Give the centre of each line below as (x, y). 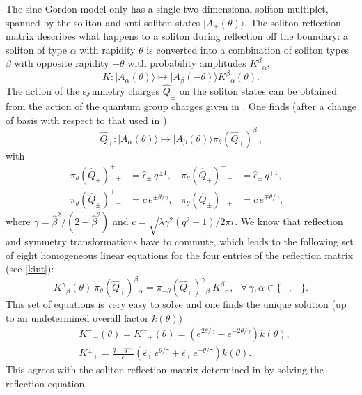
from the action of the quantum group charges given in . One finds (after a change (181, 106)
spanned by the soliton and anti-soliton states (103, 22)
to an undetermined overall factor (77, 317)
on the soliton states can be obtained (258, 91)
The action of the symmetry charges (83, 91)
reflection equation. (47, 384)
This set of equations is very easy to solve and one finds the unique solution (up (176, 304)
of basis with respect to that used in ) (86, 119)
